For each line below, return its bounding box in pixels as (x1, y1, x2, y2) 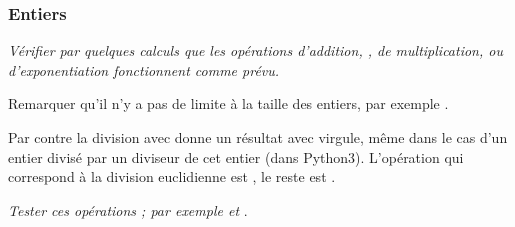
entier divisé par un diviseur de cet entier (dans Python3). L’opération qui (8, 146, 464, 167)
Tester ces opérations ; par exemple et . (8, 199, 248, 220)
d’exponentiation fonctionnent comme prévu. (8, 59, 280, 80)
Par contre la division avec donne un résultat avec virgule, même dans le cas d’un (8, 127, 508, 147)
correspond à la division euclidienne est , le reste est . (8, 166, 336, 187)
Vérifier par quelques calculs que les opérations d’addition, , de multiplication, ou (8, 40, 503, 61)
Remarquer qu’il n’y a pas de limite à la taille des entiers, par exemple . (8, 93, 449, 114)
